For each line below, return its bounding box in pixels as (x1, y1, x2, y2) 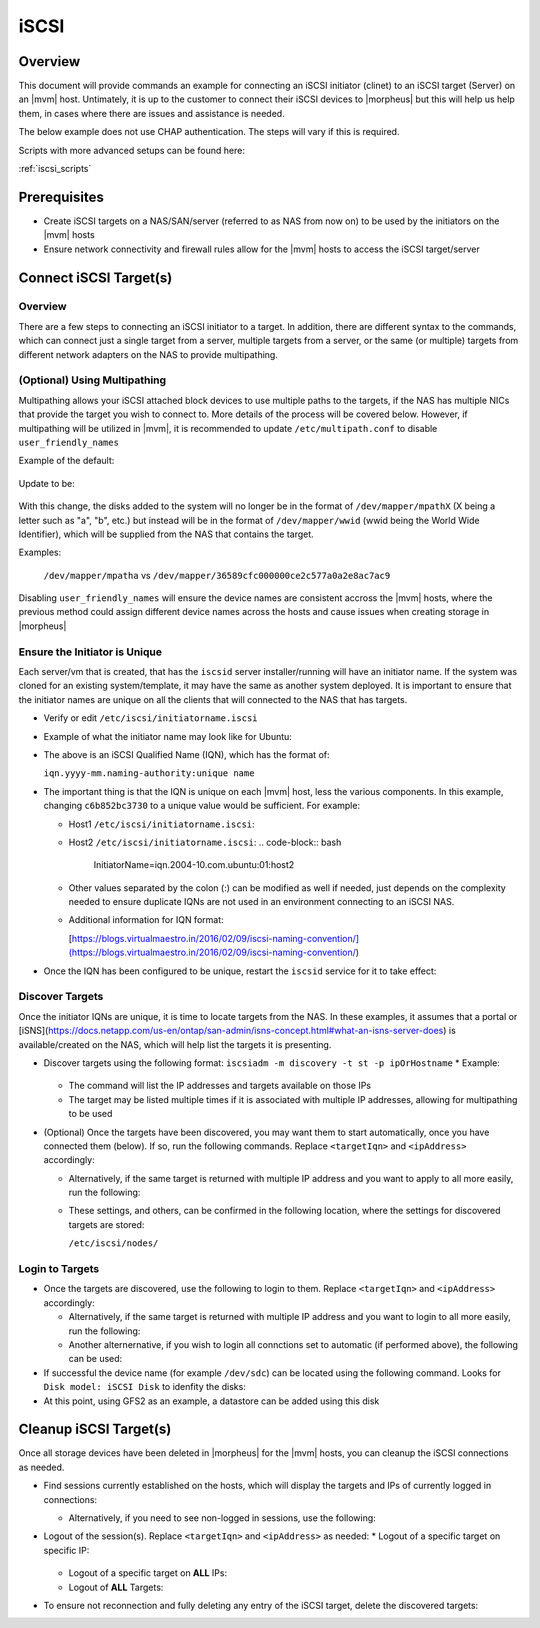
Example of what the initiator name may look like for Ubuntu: (43, 730, 292, 742)
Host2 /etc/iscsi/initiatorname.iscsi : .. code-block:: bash (68, 836, 342, 848)
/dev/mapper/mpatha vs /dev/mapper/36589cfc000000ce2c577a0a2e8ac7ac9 (43, 569, 391, 581)
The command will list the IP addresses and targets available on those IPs (68, 1080, 372, 1092)
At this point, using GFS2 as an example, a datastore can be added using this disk (43, 1395, 380, 1407)
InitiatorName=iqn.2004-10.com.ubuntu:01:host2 (93, 859, 295, 871)
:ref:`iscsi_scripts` (18, 163, 92, 175)
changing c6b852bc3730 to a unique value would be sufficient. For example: (43, 800, 360, 812)
